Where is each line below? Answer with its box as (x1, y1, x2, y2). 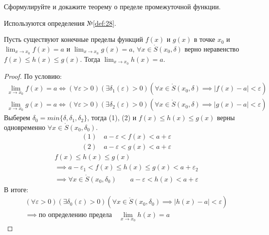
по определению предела (38, 212, 112, 219)
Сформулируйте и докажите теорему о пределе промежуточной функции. (4, 1, 221, 11)
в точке (194, 34, 215, 44)
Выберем (4, 112, 30, 123)
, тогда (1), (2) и (87, 112, 137, 123)
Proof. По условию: (4, 71, 62, 81)
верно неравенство (184, 43, 239, 54)
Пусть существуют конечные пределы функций (4, 34, 143, 44)
